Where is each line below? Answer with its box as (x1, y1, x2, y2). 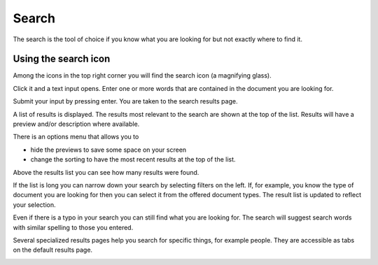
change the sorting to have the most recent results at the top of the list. (30, 155, 236, 164)
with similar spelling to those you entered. (13, 223, 134, 231)
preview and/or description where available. (13, 120, 140, 129)
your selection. (13, 200, 56, 209)
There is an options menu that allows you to (13, 133, 139, 141)
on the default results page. (13, 245, 93, 255)
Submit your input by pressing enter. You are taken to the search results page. (13, 97, 238, 106)
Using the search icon (13, 53, 111, 65)
